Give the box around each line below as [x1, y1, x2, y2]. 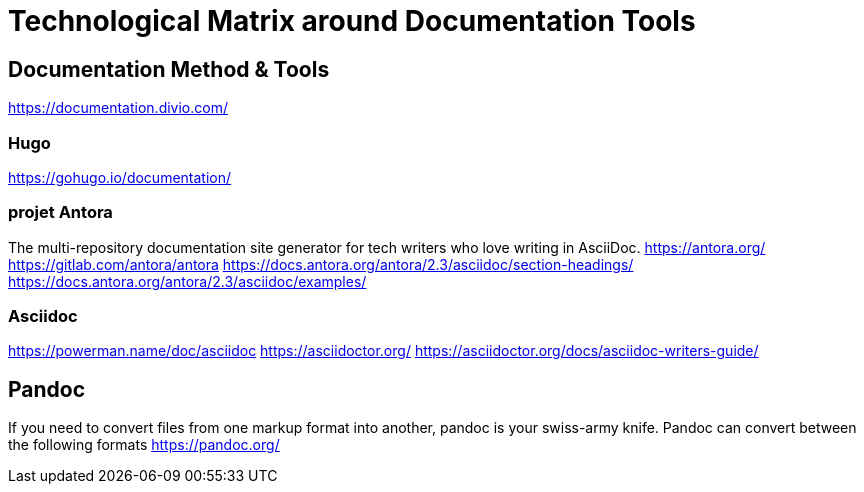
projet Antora [8, 202, 113, 223]
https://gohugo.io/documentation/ [8, 168, 232, 186]
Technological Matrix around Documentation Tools [8, 4, 696, 38]
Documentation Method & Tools [8, 56, 330, 82]
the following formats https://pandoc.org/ [8, 436, 280, 454]
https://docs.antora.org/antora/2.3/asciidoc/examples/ [8, 272, 367, 290]
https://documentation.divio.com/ [8, 99, 228, 117]
